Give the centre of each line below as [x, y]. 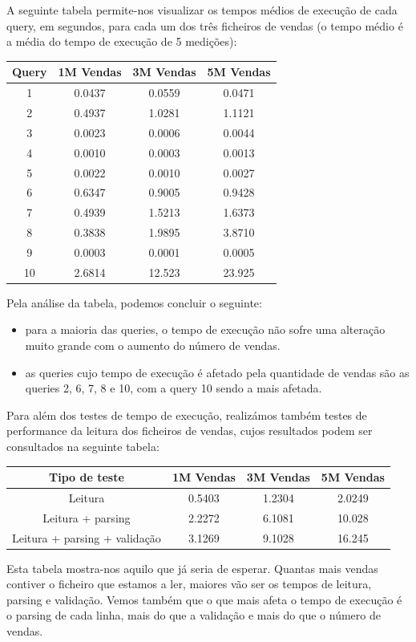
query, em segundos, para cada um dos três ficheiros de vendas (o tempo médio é [205, 25]
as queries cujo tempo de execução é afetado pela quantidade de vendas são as [217, 372]
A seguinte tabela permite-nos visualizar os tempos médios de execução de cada [202, 10]
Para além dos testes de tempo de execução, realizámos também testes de [187, 414]
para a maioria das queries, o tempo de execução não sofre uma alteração [205, 329]
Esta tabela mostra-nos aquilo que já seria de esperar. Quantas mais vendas [192, 568]
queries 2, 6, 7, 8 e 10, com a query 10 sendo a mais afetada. [174, 388]
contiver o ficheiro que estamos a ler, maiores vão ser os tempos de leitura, [189, 584]
